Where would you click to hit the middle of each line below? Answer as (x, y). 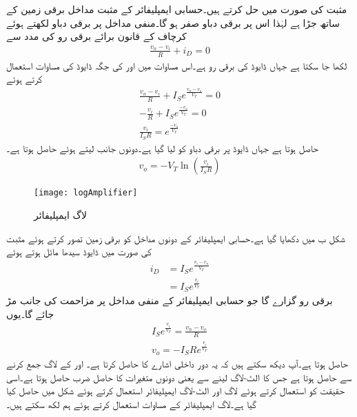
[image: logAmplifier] (86, 193)
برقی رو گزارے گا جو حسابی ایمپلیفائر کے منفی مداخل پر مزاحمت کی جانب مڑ (170, 300)
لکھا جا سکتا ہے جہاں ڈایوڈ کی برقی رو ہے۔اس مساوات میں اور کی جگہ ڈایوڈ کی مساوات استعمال (177, 65)
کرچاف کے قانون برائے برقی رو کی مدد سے (96, 36)
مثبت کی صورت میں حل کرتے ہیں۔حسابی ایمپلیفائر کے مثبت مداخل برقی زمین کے (177, 9)
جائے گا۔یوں (30, 313)
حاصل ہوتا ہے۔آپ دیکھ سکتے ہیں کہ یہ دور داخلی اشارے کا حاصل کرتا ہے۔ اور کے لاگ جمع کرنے (177, 364)
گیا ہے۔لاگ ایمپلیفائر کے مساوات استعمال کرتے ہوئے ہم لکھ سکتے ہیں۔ (131, 404)
